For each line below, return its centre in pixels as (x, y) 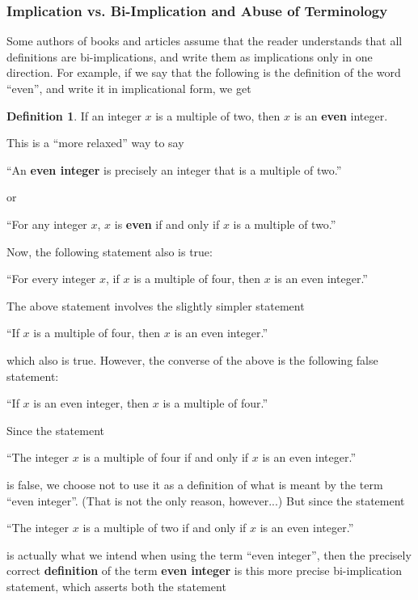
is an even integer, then (91, 403)
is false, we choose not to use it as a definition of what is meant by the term (195, 484)
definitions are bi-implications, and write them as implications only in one (190, 56)
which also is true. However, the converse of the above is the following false (192, 359)
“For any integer (47, 224)
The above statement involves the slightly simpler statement (156, 305)
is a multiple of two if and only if (165, 528)
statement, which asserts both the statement (116, 586)
